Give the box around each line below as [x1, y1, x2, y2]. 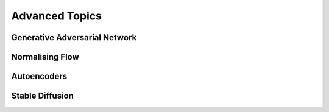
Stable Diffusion [11, 91, 74, 101]
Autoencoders [11, 71, 67, 82]
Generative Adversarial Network [11, 32, 137, 43]
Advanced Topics [11, 9, 102, 23]
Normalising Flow [11, 52, 79, 62]
